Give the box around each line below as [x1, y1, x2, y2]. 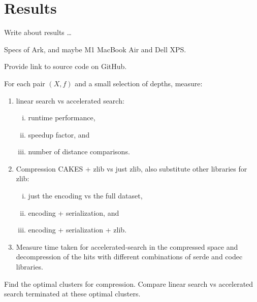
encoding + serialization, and [28, 207, 119, 218]
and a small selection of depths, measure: [75, 78, 203, 88]
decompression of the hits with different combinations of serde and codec [16, 251, 243, 262]
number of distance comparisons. [28, 146, 130, 157]
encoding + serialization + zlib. [28, 224, 127, 235]
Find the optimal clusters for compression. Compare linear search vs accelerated [4, 278, 253, 289]
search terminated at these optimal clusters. [4, 288, 141, 299]
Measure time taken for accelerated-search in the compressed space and [16, 241, 238, 252]
